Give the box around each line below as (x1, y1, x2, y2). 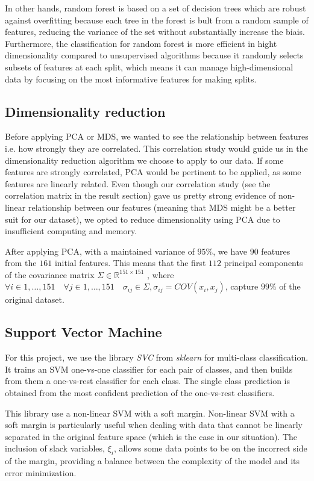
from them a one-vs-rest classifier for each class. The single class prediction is (5, 374, 290, 387)
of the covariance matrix (5, 268, 95, 281)
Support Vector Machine (5, 323, 162, 341)
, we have (213, 244, 248, 257)
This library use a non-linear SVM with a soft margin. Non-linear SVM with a (5, 406, 295, 419)
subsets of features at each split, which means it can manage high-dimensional (5, 60, 294, 73)
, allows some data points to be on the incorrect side (113, 442, 307, 455)
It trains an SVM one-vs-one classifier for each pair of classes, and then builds (5, 362, 293, 375)
